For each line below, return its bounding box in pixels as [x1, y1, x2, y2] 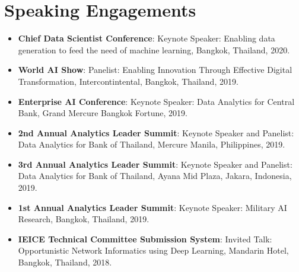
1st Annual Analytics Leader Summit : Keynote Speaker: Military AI [18, 201, 287, 213]
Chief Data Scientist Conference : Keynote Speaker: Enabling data [18, 32, 275, 44]
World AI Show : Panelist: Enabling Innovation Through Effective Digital [18, 63, 292, 76]
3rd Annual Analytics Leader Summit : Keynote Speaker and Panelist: [18, 158, 292, 170]
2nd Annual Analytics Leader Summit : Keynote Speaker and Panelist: [18, 126, 294, 139]
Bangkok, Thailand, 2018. [18, 256, 112, 268]
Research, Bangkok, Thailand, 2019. [18, 213, 149, 225]
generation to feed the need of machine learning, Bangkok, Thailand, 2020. [18, 43, 290, 56]
